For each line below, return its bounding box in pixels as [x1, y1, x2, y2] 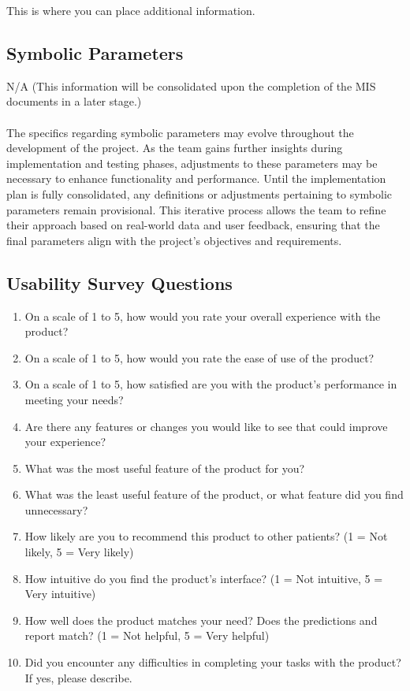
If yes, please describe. [24, 669, 132, 685]
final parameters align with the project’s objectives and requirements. [6, 232, 342, 248]
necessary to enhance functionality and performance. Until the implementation [6, 170, 386, 187]
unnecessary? [24, 501, 88, 518]
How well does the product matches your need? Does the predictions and [24, 611, 378, 628]
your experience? [24, 433, 106, 450]
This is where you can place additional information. [6, 2, 255, 18]
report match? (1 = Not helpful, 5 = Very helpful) [24, 627, 270, 644]
